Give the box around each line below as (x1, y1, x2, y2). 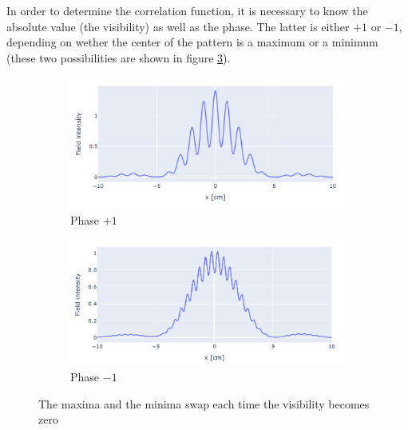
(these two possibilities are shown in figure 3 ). (6, 49, 231, 66)
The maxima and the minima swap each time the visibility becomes (38, 395, 370, 412)
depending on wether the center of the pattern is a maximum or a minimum (6, 34, 378, 50)
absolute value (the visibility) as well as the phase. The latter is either (6, 18, 350, 34)
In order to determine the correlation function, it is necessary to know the (6, 2, 368, 18)
